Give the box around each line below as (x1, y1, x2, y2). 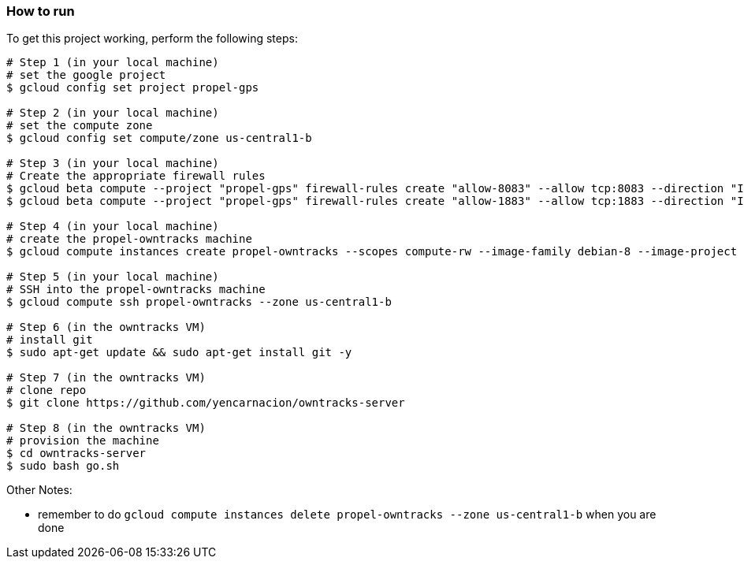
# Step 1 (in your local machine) (6, 56, 219, 69)
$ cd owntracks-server (6, 447, 147, 460)
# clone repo (6, 384, 87, 397)
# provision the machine (6, 434, 159, 448)
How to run (6, 3, 75, 19)
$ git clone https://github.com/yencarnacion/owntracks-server (6, 396, 405, 410)
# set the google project (6, 69, 166, 82)
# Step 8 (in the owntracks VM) (6, 422, 206, 435)
